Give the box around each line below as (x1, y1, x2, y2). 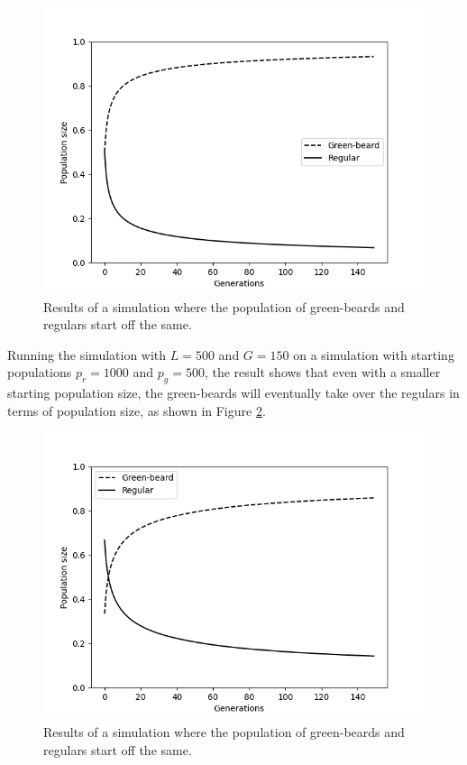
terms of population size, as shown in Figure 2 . (7, 401, 266, 419)
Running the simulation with (7, 345, 167, 364)
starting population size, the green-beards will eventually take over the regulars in (7, 383, 460, 402)
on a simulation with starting (293, 345, 454, 364)
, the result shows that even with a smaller (204, 363, 441, 382)
